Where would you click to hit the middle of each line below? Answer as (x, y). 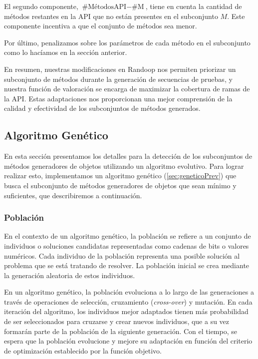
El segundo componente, (41, 6)
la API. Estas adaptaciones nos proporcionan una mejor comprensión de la (118, 98)
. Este (236, 16)
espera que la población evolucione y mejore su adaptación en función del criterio (128, 341)
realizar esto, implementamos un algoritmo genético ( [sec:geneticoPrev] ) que (120, 176)
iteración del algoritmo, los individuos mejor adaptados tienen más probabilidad (126, 311)
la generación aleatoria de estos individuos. (70, 275)
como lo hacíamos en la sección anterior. (66, 52)
